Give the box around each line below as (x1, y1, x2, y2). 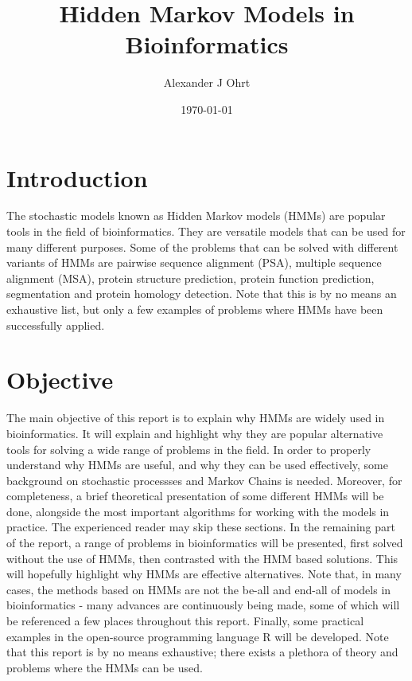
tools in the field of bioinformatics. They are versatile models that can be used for (6, 223, 406, 240)
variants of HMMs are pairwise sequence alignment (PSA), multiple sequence (6, 254, 382, 271)
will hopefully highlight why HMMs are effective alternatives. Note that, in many (6, 566, 402, 582)
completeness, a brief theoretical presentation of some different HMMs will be (6, 487, 384, 504)
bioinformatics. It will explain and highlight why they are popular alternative (6, 425, 383, 441)
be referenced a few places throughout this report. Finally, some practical (6, 613, 364, 629)
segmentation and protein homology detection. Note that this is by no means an (6, 285, 397, 302)
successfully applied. (6, 316, 105, 333)
